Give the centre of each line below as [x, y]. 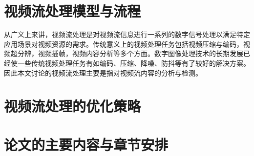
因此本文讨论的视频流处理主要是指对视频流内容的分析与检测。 [103, 72]
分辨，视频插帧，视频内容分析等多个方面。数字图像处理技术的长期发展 [130, 53]
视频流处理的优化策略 [73, 106]
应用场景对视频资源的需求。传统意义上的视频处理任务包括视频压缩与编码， [124, 44]
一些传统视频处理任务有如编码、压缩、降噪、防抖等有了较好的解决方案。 [134, 63]
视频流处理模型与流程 [73, 11]
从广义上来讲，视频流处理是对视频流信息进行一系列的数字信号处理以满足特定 [127, 34]
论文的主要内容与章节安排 [86, 144]
